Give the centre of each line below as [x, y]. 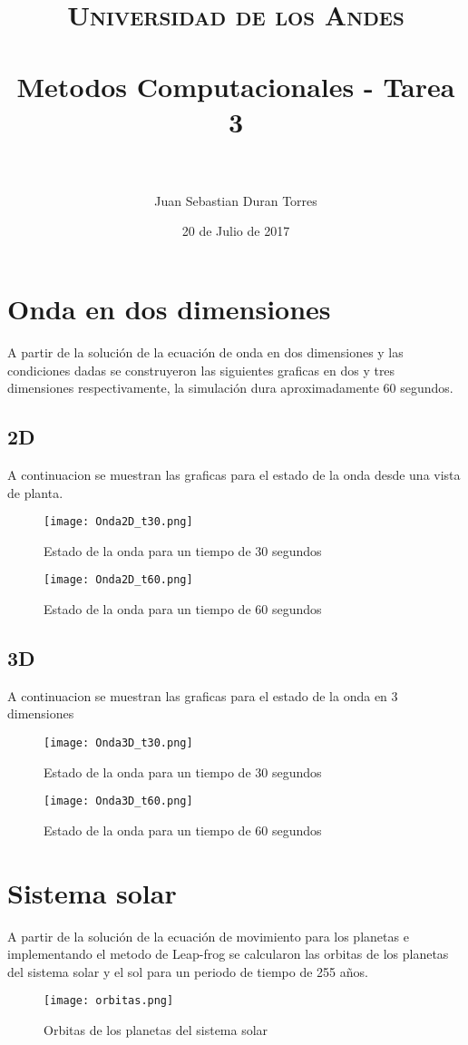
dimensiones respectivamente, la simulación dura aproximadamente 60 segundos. [230, 388]
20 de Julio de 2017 [236, 231]
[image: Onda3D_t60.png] [118, 801]
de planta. [35, 492]
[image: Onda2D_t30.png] [118, 522]
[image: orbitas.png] [109, 1001]
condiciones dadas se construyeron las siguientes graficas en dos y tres [201, 370]
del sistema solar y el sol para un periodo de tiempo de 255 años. [188, 971]
